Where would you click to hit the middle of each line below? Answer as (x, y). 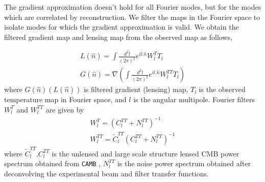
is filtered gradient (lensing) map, (136, 89)
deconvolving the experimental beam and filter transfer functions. (106, 173)
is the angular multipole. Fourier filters (194, 99)
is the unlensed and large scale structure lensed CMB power (146, 153)
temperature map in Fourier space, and (65, 99)
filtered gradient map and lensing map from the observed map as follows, (118, 37)
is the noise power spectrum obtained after (184, 163)
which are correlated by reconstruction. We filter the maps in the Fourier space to (132, 17)
